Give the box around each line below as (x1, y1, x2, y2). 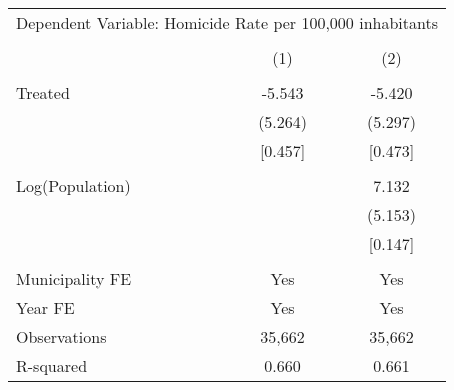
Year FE (16, 296, 75, 319)
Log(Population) (16, 174, 131, 197)
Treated (16, 81, 70, 104)
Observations (16, 325, 107, 348)
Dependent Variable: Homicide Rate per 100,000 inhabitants (16, 11, 438, 34)
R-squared (16, 354, 88, 377)
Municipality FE (16, 267, 132, 290)
